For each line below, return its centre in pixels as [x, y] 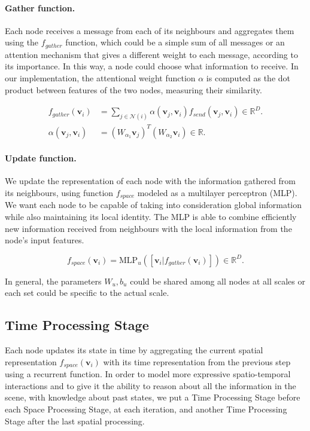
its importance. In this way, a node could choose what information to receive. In [152, 66]
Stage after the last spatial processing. [75, 421]
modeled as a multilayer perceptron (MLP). [217, 193]
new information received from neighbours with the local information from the [148, 228]
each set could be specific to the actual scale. [87, 293]
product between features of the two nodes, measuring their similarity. [133, 89]
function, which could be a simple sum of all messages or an [175, 42]
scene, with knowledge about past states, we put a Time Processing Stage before [153, 397]
